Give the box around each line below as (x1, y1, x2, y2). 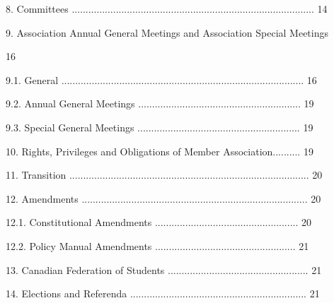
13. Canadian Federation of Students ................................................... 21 (6, 262, 322, 277)
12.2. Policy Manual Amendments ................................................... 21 (6, 238, 309, 253)
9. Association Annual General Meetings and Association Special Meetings (6, 25, 328, 40)
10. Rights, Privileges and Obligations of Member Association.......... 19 (6, 143, 313, 158)
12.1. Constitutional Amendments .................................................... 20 (6, 215, 311, 230)
